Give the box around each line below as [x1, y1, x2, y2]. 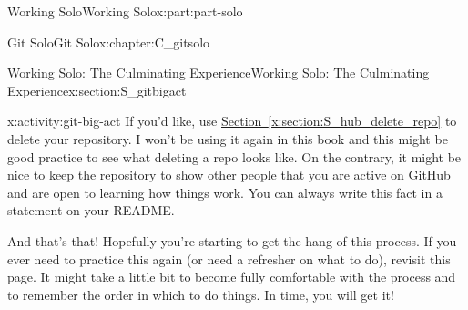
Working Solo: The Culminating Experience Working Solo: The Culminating [7, 63, 430, 82]
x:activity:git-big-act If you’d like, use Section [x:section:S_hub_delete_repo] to [7, 111, 457, 130]
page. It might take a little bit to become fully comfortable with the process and [7, 267, 456, 286]
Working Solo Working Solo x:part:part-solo [7, 2, 243, 20]
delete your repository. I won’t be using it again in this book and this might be [7, 129, 448, 148]
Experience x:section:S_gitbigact [7, 80, 187, 99]
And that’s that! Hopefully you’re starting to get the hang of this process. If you [7, 231, 457, 250]
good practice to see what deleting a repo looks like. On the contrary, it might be [7, 147, 462, 166]
